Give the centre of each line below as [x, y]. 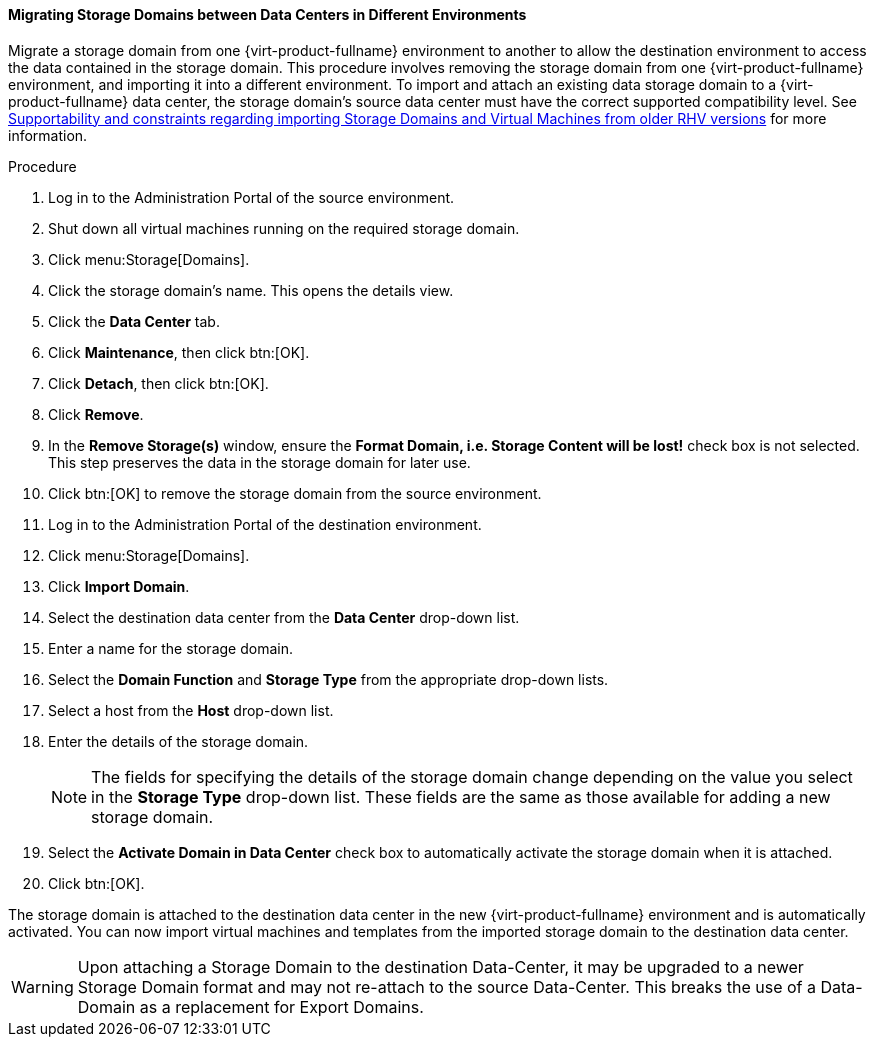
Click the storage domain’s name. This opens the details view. [251, 290]
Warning [42, 986]
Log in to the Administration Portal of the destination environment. [265, 524]
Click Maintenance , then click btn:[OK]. [179, 352]
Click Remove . [96, 414]
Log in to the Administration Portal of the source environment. [251, 197]
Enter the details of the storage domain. [178, 741]
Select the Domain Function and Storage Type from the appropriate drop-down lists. [328, 679]
